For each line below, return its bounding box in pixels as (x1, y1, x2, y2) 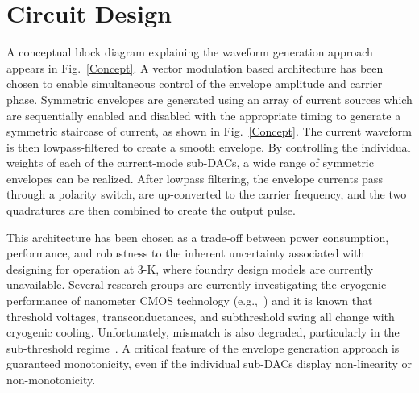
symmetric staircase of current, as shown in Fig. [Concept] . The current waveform (6, 123, 412, 140)
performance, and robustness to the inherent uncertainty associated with (6, 245, 365, 261)
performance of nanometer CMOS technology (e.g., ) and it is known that (6, 292, 373, 309)
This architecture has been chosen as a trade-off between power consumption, (6, 228, 389, 245)
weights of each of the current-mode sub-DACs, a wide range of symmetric (6, 154, 374, 171)
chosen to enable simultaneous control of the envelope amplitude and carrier (6, 75, 383, 92)
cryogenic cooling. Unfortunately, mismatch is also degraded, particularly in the (6, 324, 400, 341)
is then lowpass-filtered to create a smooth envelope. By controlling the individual (6, 138, 411, 155)
